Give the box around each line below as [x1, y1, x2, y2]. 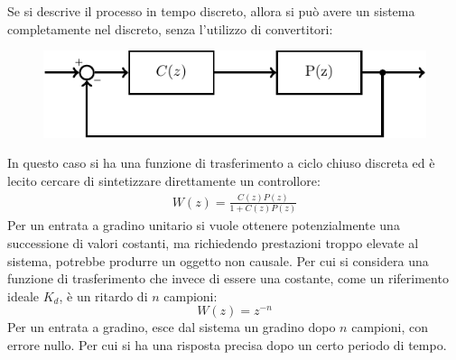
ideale [7, 286, 39, 305]
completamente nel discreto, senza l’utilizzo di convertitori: [7, 19, 333, 38]
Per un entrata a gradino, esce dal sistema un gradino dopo [7, 318, 336, 337]
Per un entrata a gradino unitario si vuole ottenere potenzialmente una [7, 216, 400, 235]
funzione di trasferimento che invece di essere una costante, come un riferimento [7, 269, 449, 288]
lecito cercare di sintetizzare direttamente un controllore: [7, 171, 321, 190]
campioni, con [351, 318, 428, 337]
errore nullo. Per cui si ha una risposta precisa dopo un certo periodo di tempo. [7, 335, 447, 354]
